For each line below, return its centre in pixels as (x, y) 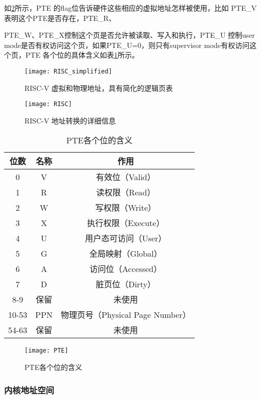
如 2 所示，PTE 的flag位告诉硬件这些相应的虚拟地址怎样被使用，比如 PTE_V (130, 8)
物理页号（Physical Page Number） (126, 315)
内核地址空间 (29, 390)
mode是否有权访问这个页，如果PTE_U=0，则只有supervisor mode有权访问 (127, 45)
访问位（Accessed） (126, 269)
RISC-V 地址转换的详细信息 (70, 120)
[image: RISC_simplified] (68, 71)
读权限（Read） (126, 192)
